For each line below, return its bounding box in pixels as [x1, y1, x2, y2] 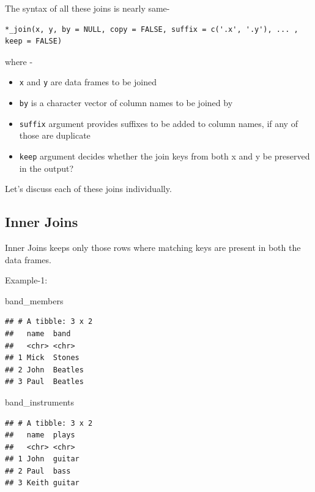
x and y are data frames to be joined [19, 75, 157, 88]
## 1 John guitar [5, 455, 80, 464]
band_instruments [5, 395, 74, 408]
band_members [5, 294, 64, 307]
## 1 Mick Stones [5, 353, 80, 363]
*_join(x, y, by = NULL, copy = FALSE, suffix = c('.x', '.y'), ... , [5, 25, 298, 34]
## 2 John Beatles [5, 365, 84, 374]
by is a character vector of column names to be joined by [19, 96, 233, 109]
